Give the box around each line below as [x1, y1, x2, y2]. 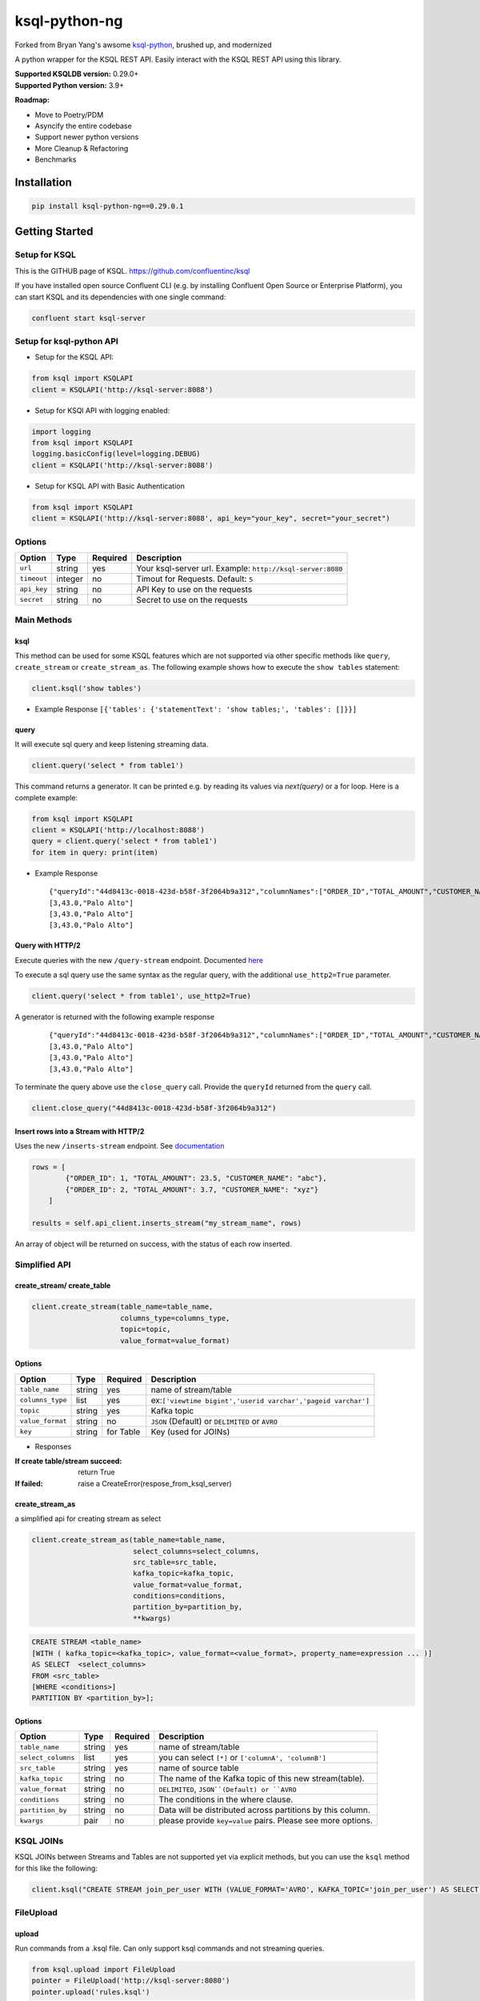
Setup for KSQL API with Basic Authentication [34, 481, 186, 491]
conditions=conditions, [132, 1591, 226, 1601]
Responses [34, 1442, 72, 1451]
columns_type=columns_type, [120, 1313, 230, 1322]
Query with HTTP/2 [14, 940, 81, 950]
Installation [14, 175, 72, 189]
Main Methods [14, 615, 72, 626]
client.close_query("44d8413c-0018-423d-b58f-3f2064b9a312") [31, 1103, 277, 1113]
